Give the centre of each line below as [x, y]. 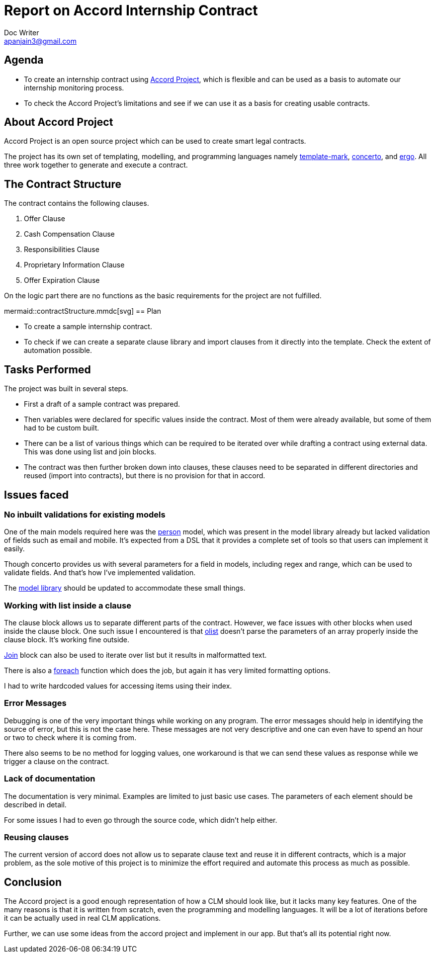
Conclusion [33, 882]
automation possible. [58, 350]
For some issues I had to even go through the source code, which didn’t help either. [141, 820]
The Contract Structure [63, 184]
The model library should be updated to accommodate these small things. [125, 588]
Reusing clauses [37, 837]
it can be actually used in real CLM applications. [83, 918]
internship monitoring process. [74, 87]
